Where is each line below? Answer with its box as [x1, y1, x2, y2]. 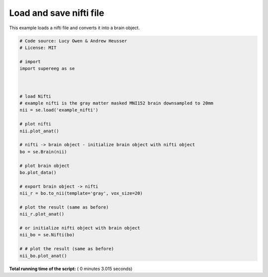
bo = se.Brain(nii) [19, 149, 67, 155]
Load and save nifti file [9, 7, 104, 18]
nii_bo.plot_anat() [19, 253, 67, 259]
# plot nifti [19, 121, 52, 127]
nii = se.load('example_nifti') [19, 107, 99, 113]
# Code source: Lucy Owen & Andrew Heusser [19, 38, 128, 44]
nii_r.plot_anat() [19, 211, 65, 217]
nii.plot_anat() [19, 128, 60, 134]
